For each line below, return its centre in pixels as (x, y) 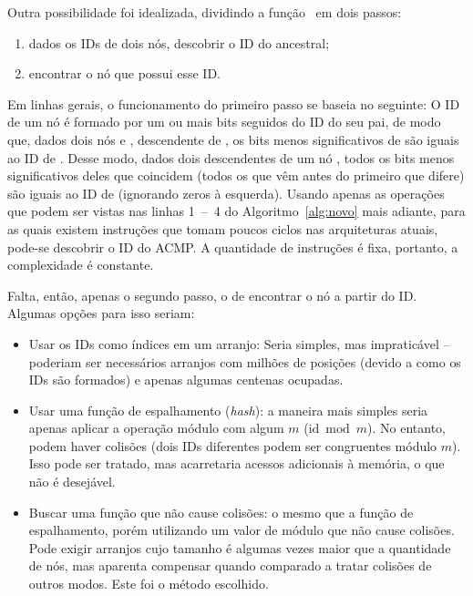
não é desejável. (72, 482)
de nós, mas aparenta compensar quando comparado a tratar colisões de (230, 565)
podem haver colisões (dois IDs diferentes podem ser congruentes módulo (233, 445)
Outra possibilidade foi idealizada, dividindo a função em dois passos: (205, 12)
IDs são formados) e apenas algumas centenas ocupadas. (186, 380)
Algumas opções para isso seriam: (101, 313)
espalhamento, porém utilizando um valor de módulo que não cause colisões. (242, 530)
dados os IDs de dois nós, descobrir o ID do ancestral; (179, 42)
